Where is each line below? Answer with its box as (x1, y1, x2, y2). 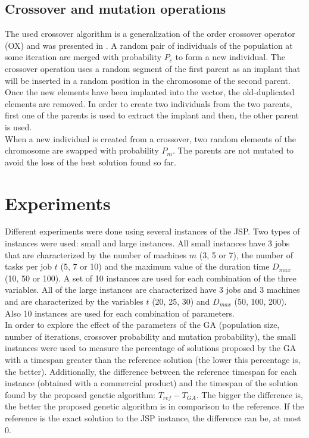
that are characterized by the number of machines (5, 248, 187, 261)
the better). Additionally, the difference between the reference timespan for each (5, 365, 297, 377)
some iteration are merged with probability (5, 51, 162, 63)
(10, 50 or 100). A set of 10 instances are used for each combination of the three (5, 271, 296, 284)
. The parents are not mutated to (172, 144, 294, 157)
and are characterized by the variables (5, 295, 143, 308)
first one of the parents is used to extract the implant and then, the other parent (5, 109, 299, 121)
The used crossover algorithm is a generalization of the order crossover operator (5, 27, 295, 40)
